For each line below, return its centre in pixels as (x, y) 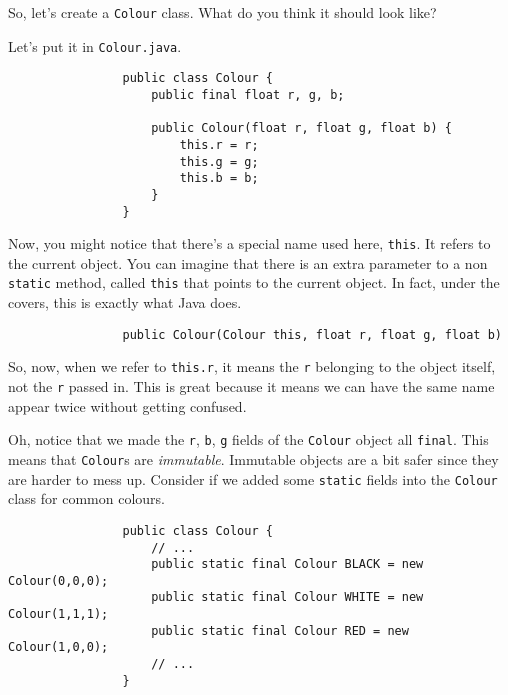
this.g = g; (219, 161)
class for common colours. (87, 498)
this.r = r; (219, 144)
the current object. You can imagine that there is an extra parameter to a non (248, 262)
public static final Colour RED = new (280, 630)
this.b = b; (219, 178)
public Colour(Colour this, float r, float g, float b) (312, 334)
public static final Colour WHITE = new (287, 597)
